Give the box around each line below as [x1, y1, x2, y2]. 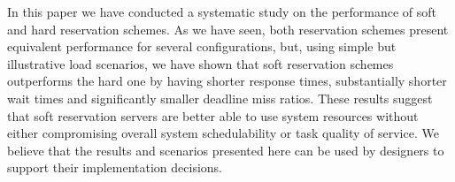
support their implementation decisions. [7, 158, 222, 177]
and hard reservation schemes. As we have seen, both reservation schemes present [7, 19, 449, 38]
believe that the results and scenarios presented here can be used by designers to [7, 140, 444, 159]
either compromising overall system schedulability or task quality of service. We [7, 124, 439, 142]
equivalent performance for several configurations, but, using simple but [7, 37, 397, 56]
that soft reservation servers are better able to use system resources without [7, 106, 419, 125]
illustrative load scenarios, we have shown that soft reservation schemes [7, 54, 394, 72]
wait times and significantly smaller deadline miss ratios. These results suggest [7, 88, 433, 107]
